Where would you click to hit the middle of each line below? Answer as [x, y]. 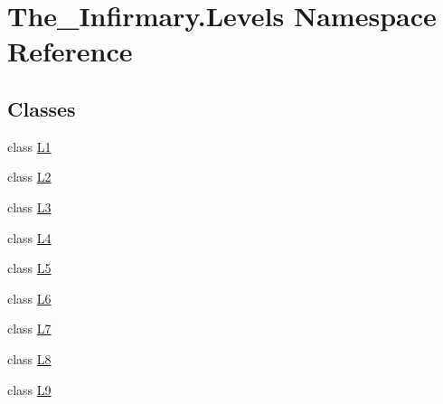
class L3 [29, 207]
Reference [70, 51]
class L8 [29, 358]
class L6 [29, 298]
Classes [42, 108]
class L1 [29, 146]
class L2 [29, 177]
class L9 [29, 389]
